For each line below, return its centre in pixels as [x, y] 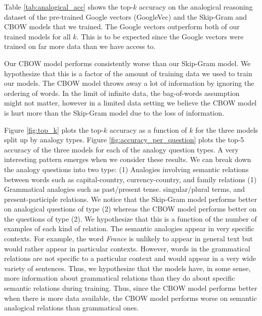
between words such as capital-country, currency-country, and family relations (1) [130, 179]
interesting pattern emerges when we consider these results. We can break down [128, 159]
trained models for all [37, 36]
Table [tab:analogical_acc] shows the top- [69, 7]
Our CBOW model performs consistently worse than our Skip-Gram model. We [127, 63]
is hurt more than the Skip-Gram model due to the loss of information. [114, 112]
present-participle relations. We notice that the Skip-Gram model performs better [130, 199]
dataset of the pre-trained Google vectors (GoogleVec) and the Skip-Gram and [126, 16]
